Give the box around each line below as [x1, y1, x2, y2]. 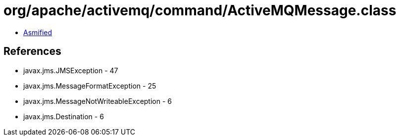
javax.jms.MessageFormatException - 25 [23, 81, 156, 90]
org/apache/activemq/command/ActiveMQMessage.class [3, 2, 397, 19]
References [3, 45, 61, 58]
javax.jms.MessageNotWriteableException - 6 [23, 96, 172, 105]
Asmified [23, 28, 52, 37]
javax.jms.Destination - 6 [23, 112, 104, 121]
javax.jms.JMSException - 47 [23, 66, 118, 75]
